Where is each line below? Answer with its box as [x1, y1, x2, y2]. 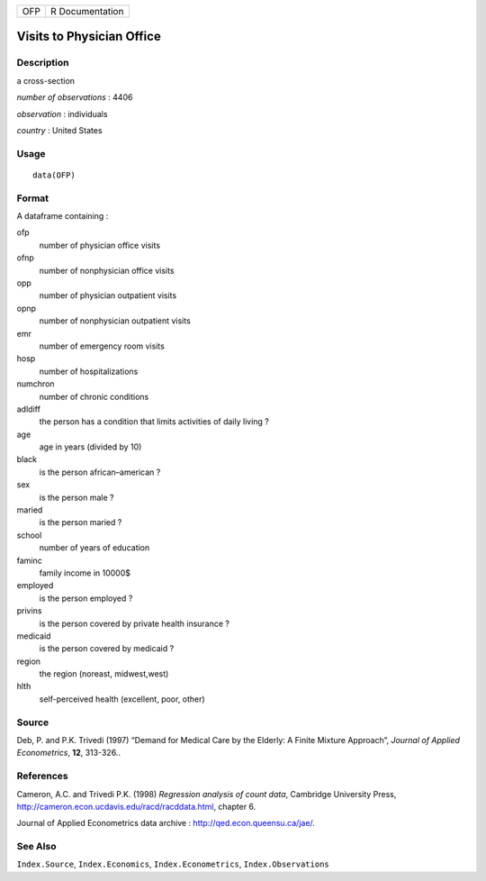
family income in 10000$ [39, 568, 130, 578]
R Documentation [50, 5, 124, 17]
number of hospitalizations [39, 366, 139, 377]
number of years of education [39, 542, 150, 553]
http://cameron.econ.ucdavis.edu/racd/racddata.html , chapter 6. [16, 801, 256, 812]
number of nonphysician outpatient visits [39, 315, 191, 326]
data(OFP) [32, 169, 76, 180]
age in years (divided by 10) [39, 441, 142, 452]
